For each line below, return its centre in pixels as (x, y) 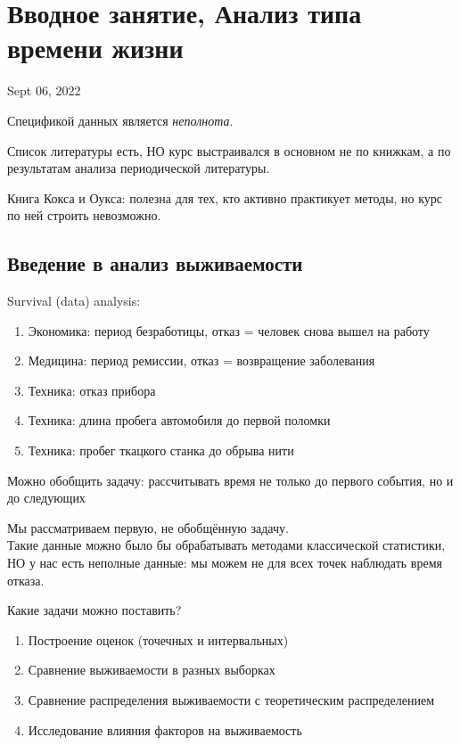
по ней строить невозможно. (84, 215)
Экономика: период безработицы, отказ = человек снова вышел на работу (229, 330)
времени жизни (95, 48)
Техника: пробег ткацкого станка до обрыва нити (161, 450)
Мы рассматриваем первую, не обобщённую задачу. (148, 527)
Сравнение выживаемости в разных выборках (152, 670)
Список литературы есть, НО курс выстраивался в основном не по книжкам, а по (229, 150)
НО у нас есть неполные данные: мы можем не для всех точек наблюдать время (225, 563)
